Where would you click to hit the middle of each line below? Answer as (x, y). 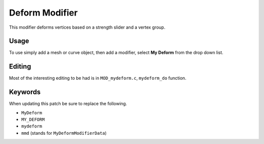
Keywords (25, 92)
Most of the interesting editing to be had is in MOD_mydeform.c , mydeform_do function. (98, 78)
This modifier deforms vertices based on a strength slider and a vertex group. (87, 27)
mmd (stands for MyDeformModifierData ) (64, 133)
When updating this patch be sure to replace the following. (68, 104)
